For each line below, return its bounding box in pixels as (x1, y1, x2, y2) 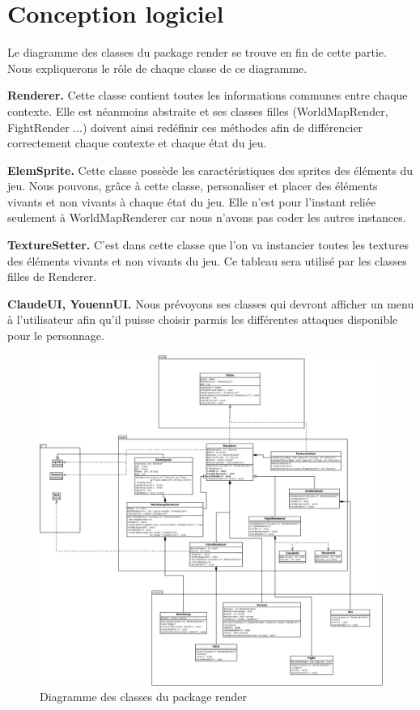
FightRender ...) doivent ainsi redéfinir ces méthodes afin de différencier (7, 118, 363, 135)
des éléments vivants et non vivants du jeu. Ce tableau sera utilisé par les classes (7, 252, 407, 269)
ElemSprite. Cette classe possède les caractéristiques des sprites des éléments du (7, 161, 414, 178)
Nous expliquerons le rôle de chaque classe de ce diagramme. (7, 59, 308, 76)
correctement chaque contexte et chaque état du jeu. (7, 134, 267, 151)
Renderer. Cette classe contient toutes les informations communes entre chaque (7, 87, 408, 104)
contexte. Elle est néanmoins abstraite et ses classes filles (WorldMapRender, (7, 102, 388, 119)
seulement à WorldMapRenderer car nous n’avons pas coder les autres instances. (7, 209, 406, 226)
